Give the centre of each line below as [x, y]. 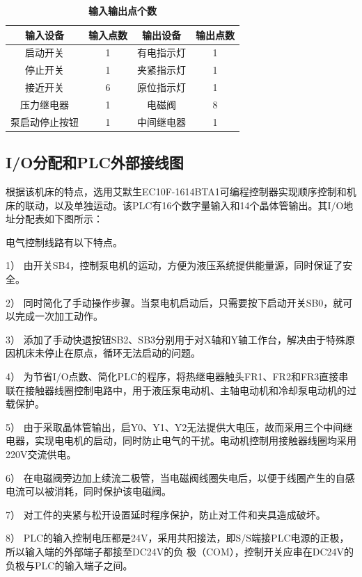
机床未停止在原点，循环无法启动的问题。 [108, 353]
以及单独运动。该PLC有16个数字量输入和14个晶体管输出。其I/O [199, 205]
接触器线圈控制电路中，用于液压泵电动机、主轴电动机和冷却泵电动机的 [186, 390]
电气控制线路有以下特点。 [64, 242]
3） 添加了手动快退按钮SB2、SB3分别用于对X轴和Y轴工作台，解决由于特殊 [176, 339]
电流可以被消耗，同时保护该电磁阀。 [88, 491]
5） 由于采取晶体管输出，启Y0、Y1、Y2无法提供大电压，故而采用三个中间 [174, 426]
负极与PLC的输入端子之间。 [69, 565]
